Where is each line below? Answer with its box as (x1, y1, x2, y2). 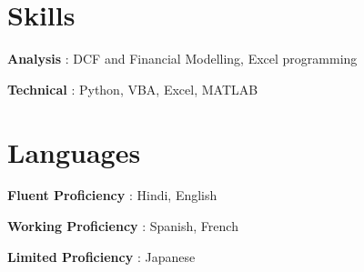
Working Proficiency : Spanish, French (7, 217, 238, 236)
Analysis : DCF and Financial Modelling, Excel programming (7, 49, 358, 68)
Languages (7, 133, 141, 170)
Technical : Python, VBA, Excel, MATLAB (7, 79, 258, 98)
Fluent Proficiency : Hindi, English (7, 186, 217, 205)
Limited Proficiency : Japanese (7, 247, 196, 266)
